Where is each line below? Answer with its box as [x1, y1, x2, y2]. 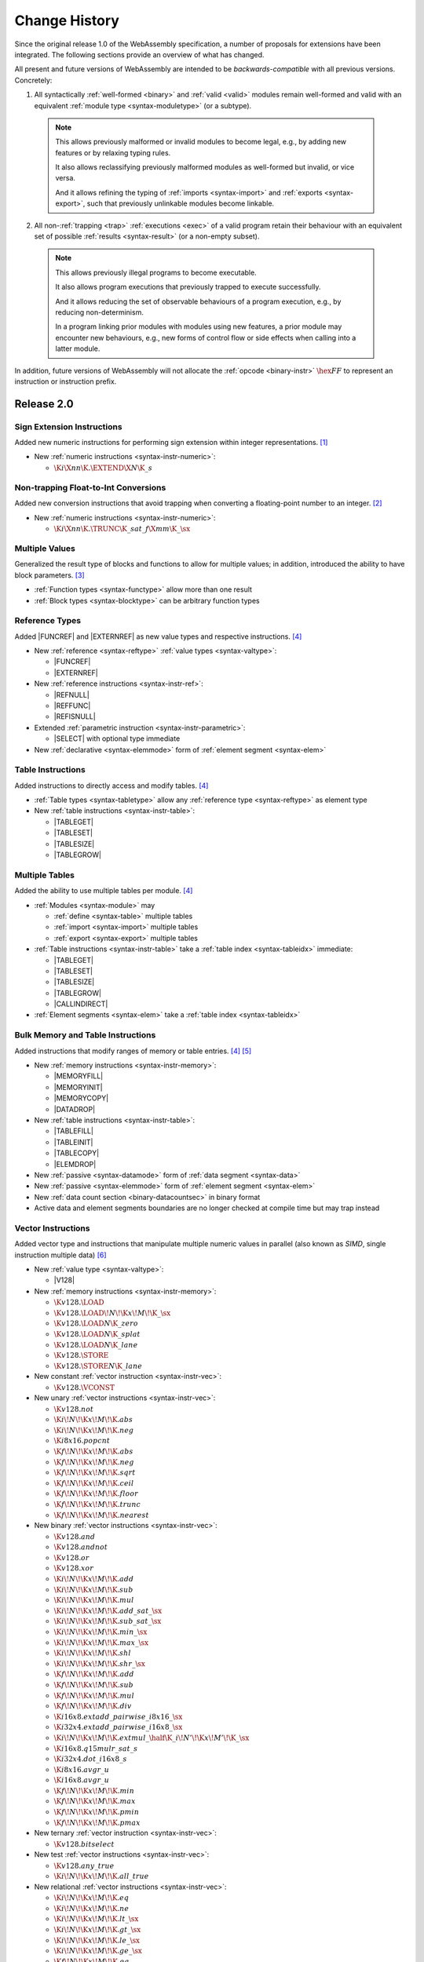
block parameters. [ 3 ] [14, 570, 86, 580]
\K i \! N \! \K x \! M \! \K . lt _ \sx [53, 1915, 139, 1924]
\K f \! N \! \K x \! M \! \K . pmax [53, 1818, 141, 1827]
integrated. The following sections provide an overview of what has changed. [14, 49, 265, 59]
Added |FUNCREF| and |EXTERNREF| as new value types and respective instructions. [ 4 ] [14, 632, 302, 641]
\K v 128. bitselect [53, 1840, 115, 1848]
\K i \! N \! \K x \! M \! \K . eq [53, 1894, 130, 1902]
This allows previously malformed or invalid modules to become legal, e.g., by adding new [55, 137, 347, 147]
